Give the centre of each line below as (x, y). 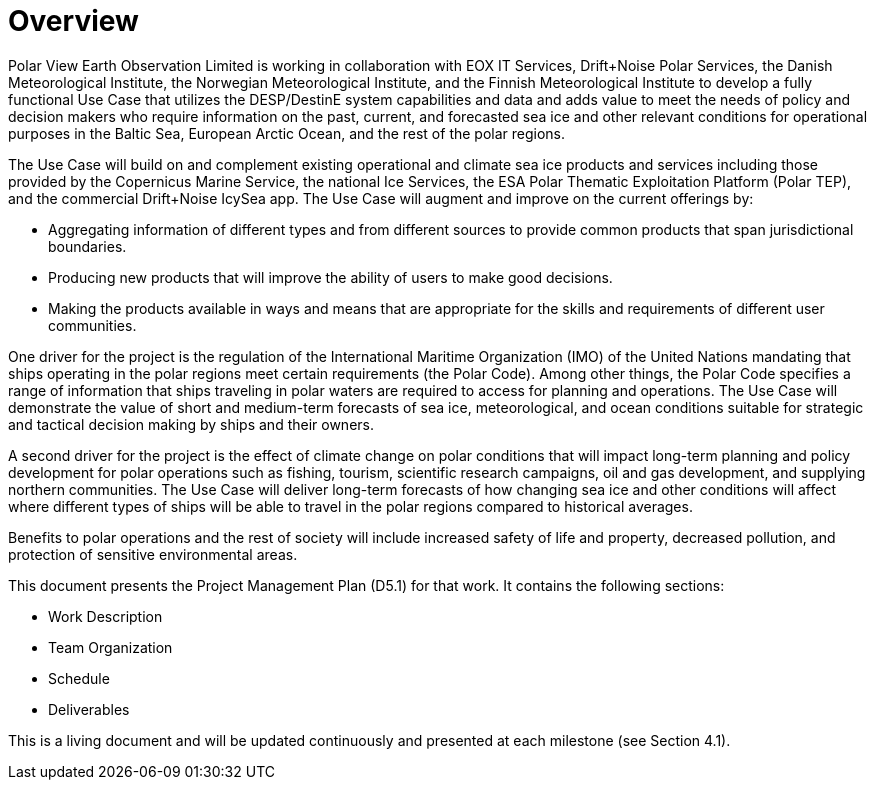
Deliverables (89, 709)
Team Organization (110, 647)
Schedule (79, 678)
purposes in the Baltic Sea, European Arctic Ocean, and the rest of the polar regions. (287, 133)
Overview (73, 21)
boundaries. (87, 246)
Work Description (105, 616)
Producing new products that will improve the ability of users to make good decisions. (330, 277)
